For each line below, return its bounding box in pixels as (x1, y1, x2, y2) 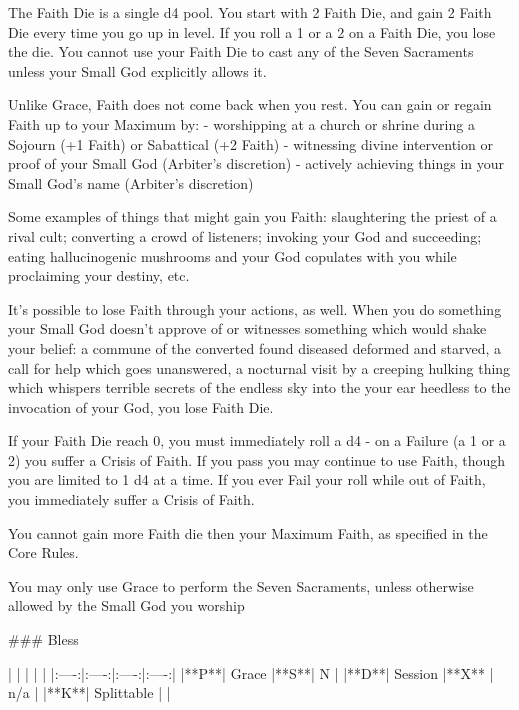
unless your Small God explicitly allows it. (8, 60, 267, 81)
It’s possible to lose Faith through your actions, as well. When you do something (8, 298, 502, 319)
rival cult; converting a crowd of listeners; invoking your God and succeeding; (8, 225, 482, 246)
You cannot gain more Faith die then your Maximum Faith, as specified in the (8, 522, 488, 543)
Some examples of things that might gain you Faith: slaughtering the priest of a (8, 206, 497, 227)
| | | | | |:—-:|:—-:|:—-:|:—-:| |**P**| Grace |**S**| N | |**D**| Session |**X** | (8, 662, 494, 683)
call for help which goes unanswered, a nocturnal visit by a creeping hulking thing (8, 357, 511, 378)
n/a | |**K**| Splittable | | (8, 682, 171, 703)
